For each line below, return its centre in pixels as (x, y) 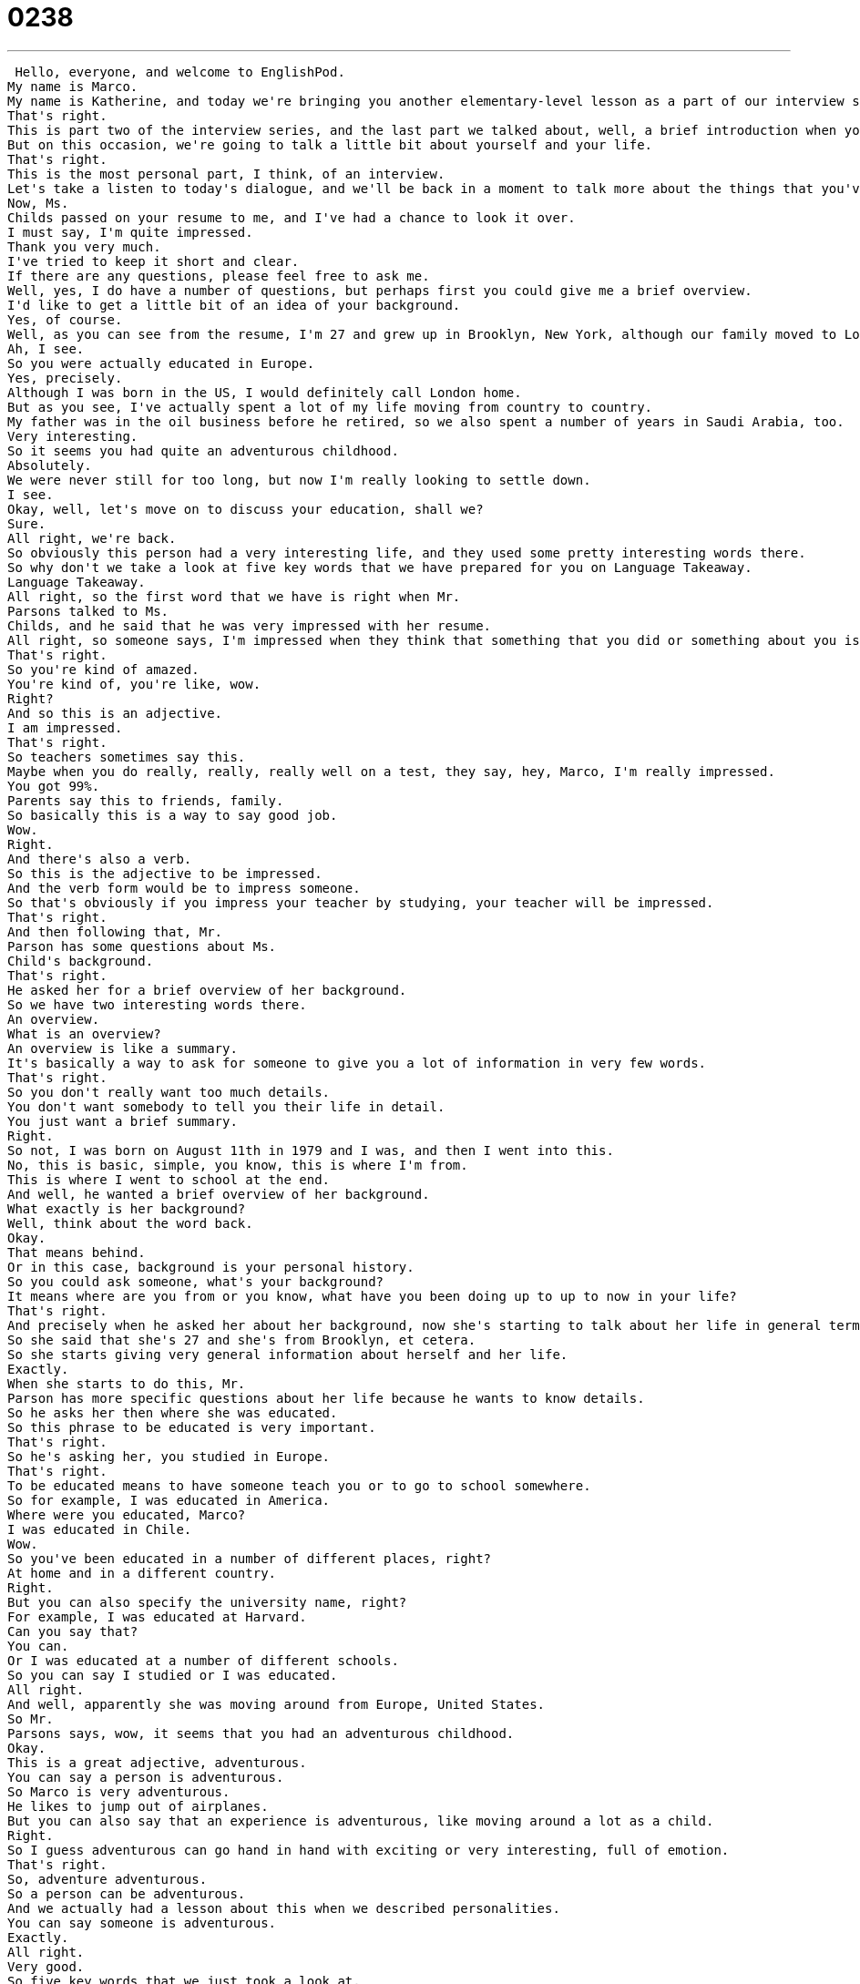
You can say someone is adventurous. (142, 1923)
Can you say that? (73, 1631)
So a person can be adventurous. (127, 1893)
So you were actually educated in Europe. (161, 363)
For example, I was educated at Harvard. (157, 1616)
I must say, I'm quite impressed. (130, 232)
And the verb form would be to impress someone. (184, 888)
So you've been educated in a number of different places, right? (250, 1558)
